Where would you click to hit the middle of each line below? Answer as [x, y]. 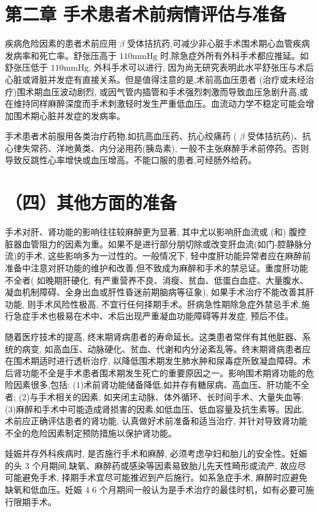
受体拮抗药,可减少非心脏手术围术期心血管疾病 [219, 43]
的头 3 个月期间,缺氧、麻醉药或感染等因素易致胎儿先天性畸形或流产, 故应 [151, 465]
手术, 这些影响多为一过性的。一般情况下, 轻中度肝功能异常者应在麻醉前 [168, 256]
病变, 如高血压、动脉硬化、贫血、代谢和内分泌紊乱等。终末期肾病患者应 [166, 348]
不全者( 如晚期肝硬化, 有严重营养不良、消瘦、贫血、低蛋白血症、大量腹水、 [157, 280]
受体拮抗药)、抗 [279, 136]
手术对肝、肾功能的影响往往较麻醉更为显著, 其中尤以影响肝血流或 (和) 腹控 [156, 232]
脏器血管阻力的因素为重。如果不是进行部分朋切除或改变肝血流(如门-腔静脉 [154, 243]
